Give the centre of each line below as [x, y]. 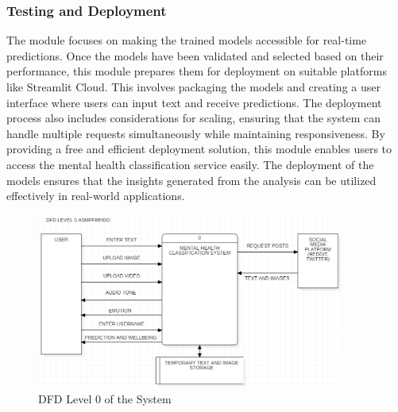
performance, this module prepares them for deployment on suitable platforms [197, 71]
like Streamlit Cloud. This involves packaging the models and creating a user [193, 87]
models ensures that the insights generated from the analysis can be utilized [191, 180]
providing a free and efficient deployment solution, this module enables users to [199, 149]
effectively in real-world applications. [96, 196]
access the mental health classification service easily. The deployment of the [190, 164]
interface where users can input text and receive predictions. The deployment [194, 102]
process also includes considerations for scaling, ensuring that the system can [194, 118]
